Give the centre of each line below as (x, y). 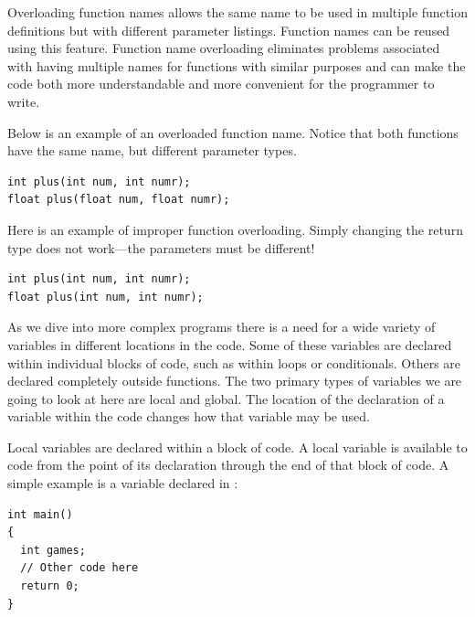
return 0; (50, 586)
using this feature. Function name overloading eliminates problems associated (224, 48)
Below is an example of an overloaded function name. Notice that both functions (233, 132)
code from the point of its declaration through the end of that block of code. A (228, 465)
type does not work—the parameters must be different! (161, 247)
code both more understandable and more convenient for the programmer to (221, 84)
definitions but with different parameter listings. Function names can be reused (229, 30)
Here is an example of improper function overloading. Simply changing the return (235, 229)
